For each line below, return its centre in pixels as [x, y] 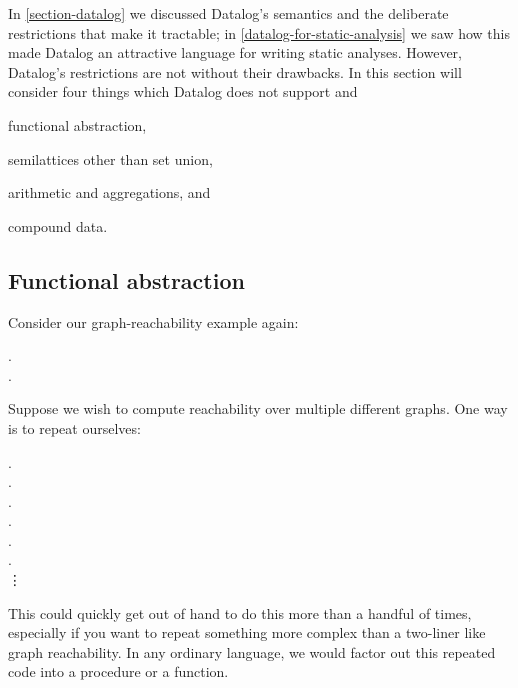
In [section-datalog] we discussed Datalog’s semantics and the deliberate [228, 13]
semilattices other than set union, [110, 158]
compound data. [58, 225]
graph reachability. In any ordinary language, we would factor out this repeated [252, 651]
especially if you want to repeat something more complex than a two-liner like [247, 632]
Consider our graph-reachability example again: [153, 321]
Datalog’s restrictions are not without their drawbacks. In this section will [235, 71]
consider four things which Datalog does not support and [183, 91]
